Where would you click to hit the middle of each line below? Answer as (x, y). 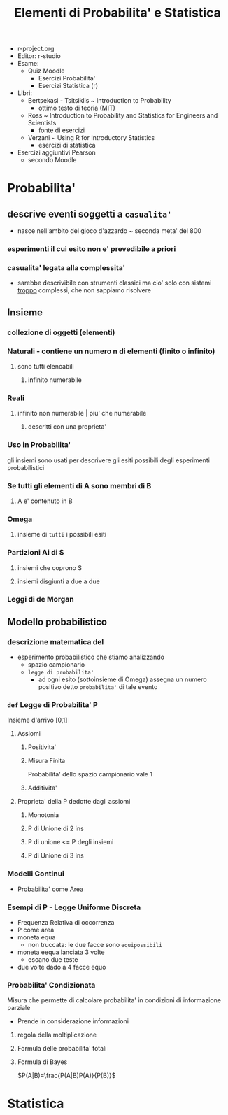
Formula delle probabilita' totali (62, 1049)
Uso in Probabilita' (39, 445)
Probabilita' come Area (50, 889)
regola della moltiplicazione (57, 1035)
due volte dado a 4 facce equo (62, 967)
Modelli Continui (36, 874)
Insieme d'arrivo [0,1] (37, 720)
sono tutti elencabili (46, 367)
